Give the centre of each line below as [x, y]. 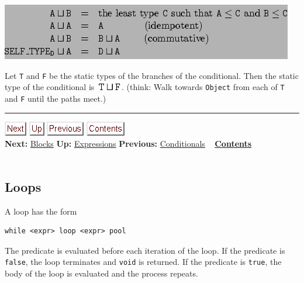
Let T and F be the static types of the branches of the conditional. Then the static [152, 75]
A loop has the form [41, 211]
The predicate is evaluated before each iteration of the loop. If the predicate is [145, 250]
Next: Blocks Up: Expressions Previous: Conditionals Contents [128, 144]
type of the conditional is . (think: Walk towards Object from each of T [145, 87]
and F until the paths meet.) [56, 98]
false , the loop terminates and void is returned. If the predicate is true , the [143, 262]
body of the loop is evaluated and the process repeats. [101, 273]
